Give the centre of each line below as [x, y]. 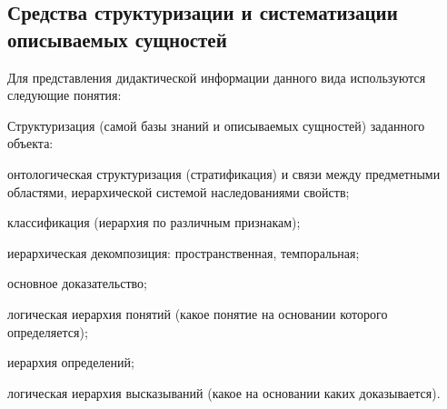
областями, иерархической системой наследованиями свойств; [179, 191]
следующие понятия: [65, 95]
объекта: [30, 143]
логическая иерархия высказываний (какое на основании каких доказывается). [224, 392]
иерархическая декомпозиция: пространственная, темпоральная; [184, 252]
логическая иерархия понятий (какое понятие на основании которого [198, 313]
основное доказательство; [77, 283]
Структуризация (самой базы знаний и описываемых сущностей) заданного [216, 125]
